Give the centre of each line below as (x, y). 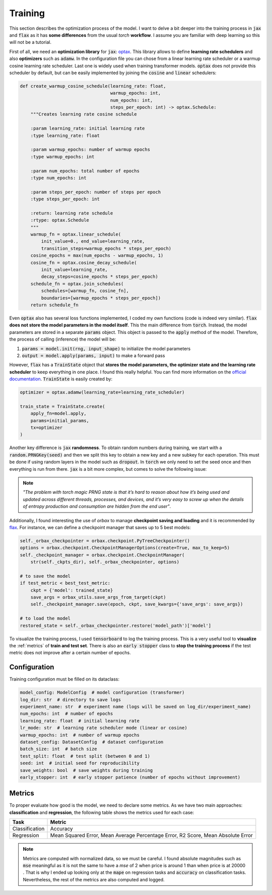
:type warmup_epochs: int (62, 157)
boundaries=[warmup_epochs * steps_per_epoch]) (101, 298)
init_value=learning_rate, (74, 270)
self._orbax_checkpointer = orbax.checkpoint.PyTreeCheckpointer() (105, 541)
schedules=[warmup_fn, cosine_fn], (85, 291)
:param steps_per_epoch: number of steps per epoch (96, 192)
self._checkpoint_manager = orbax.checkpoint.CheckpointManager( (102, 555)
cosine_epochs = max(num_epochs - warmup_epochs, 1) (97, 256)
